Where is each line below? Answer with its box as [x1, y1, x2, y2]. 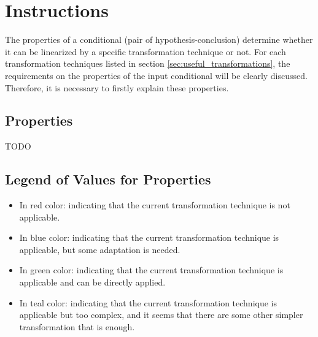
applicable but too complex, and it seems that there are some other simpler [19, 308, 303, 321]
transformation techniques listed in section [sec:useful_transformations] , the [5, 57, 290, 70]
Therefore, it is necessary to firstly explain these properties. [5, 81, 229, 94]
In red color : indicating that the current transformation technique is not [19, 199, 290, 211]
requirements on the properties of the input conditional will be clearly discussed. [5, 69, 308, 81]
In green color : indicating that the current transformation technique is [19, 263, 284, 276]
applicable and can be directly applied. [19, 276, 166, 289]
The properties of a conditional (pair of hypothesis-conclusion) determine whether [5, 33, 313, 46]
